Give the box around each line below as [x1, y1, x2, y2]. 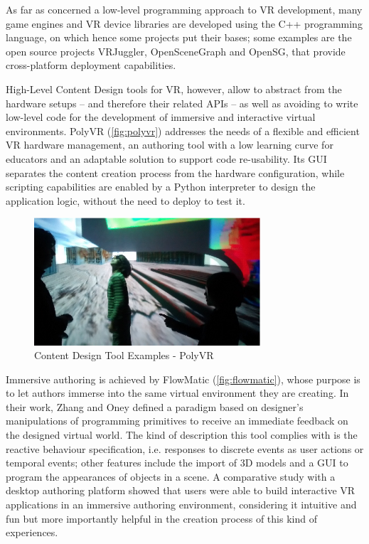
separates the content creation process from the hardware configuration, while [6, 165, 345, 180]
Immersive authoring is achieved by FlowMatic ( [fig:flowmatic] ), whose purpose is [6, 371, 360, 386]
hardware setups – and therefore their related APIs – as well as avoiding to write [6, 95, 358, 110]
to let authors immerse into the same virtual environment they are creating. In [6, 385, 349, 400]
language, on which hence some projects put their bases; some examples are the [6, 30, 352, 45]
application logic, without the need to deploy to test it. [6, 193, 245, 208]
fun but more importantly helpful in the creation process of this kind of [6, 511, 317, 526]
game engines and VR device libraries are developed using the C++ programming [6, 16, 363, 31]
